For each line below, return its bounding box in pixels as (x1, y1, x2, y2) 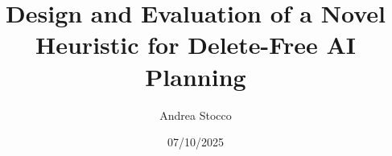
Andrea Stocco (159, 106, 232, 123)
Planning (145, 60, 246, 92)
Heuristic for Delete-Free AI (35, 28, 356, 61)
